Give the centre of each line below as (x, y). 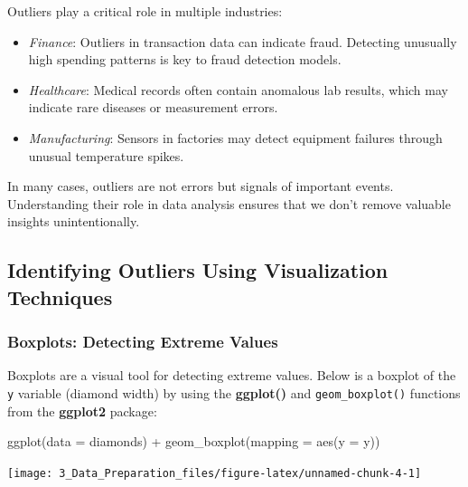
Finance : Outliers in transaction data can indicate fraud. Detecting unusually (243, 41)
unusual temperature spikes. (106, 155)
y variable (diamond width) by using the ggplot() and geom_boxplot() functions (234, 392)
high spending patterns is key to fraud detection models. (185, 59)
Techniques (60, 296)
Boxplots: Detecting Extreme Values (143, 342)
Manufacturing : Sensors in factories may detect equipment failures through (235, 137)
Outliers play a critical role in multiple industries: (145, 11)
